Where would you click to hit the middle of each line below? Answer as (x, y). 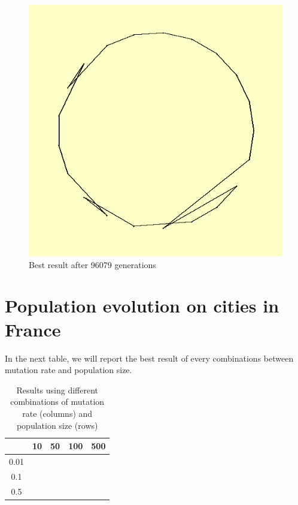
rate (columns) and (57, 413)
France (33, 329)
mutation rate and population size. (69, 370)
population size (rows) (57, 425)
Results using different (57, 390)
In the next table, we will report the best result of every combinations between (149, 358)
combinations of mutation (57, 402)
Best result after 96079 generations (92, 264)
